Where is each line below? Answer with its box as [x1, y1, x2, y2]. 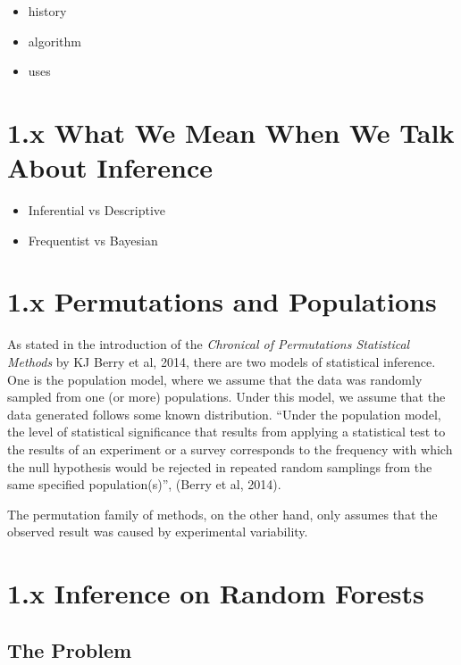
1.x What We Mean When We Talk [7, 113, 455, 150]
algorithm [28, 31, 81, 50]
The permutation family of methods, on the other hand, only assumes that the [7, 504, 438, 523]
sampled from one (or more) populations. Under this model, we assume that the [7, 387, 446, 406]
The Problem [7, 636, 132, 663]
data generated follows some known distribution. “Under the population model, [7, 404, 441, 423]
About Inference [7, 149, 214, 186]
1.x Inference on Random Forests [7, 575, 424, 611]
